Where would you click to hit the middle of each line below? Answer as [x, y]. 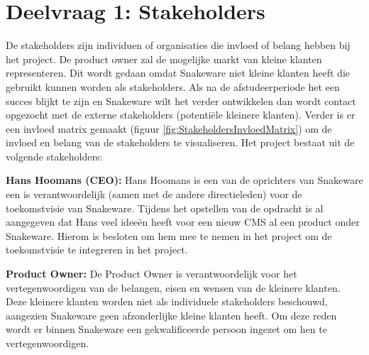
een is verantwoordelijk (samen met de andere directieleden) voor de [154, 194]
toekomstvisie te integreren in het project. [97, 250]
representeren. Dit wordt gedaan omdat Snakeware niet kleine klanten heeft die [178, 73]
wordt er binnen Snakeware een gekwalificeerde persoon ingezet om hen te [166, 329]
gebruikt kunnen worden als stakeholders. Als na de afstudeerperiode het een [173, 86]
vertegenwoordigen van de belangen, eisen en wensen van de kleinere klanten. [173, 287]
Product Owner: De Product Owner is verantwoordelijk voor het [152, 274]
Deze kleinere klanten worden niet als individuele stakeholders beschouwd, [167, 301]
